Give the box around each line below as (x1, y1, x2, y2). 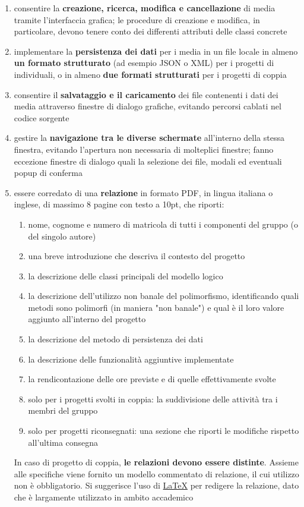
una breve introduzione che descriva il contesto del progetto (28, 250, 245, 262)
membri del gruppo (28, 404, 98, 417)
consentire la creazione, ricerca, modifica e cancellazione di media (14, 2, 275, 14)
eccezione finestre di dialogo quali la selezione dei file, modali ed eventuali (14, 155, 282, 167)
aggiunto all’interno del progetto (28, 313, 146, 325)
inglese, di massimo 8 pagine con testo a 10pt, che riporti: (14, 198, 224, 210)
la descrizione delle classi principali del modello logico (28, 269, 223, 282)
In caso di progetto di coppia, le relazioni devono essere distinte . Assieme (14, 456, 299, 468)
